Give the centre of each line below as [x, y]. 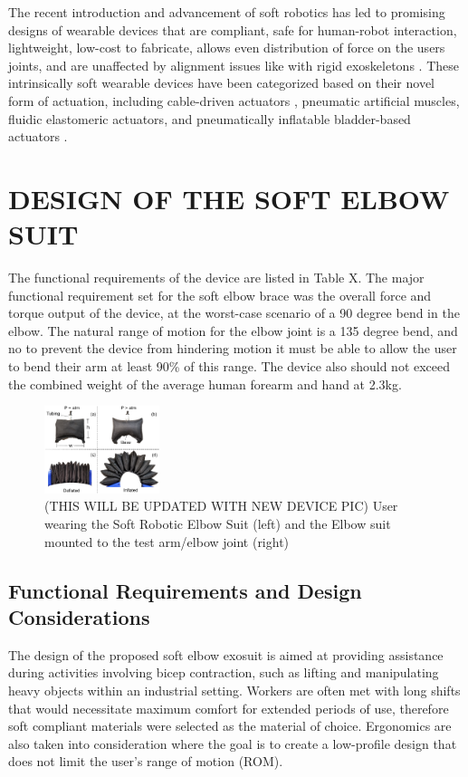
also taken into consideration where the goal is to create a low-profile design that [233, 743]
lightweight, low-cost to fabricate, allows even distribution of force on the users [227, 48]
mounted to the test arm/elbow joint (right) [167, 541]
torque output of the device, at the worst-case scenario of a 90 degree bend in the [234, 313]
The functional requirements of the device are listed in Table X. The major [216, 278]
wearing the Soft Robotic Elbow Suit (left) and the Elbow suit [218, 524]
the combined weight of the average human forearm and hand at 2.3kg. [205, 384]
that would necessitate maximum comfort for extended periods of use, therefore [229, 708]
